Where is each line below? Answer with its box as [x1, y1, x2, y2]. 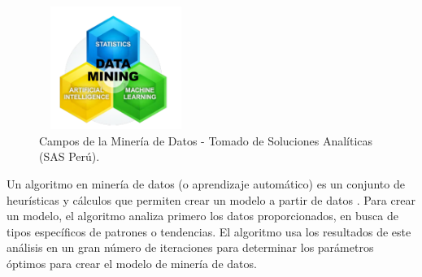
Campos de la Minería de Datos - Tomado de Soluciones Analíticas [39, 132, 373, 149]
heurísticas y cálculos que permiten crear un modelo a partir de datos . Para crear [7, 191, 415, 208]
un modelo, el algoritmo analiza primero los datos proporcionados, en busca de [7, 207, 398, 224]
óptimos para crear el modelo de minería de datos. [7, 254, 257, 271]
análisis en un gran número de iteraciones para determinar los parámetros [7, 239, 374, 256]
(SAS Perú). [39, 148, 100, 165]
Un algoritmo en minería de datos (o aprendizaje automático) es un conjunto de [7, 175, 405, 192]
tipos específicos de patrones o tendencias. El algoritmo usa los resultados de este [7, 223, 411, 240]
